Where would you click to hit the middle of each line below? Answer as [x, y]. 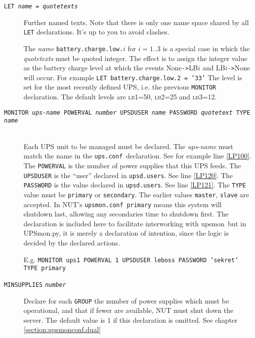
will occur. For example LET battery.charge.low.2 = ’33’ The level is [133, 77]
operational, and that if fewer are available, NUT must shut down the [128, 310]
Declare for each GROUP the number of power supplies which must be [126, 300]
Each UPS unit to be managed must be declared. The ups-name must [128, 146]
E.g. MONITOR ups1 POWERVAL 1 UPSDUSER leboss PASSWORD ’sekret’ [131, 259]
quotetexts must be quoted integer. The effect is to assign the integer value [136, 58]
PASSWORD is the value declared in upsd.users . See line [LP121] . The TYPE [135, 185]
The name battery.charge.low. [73, 48]
